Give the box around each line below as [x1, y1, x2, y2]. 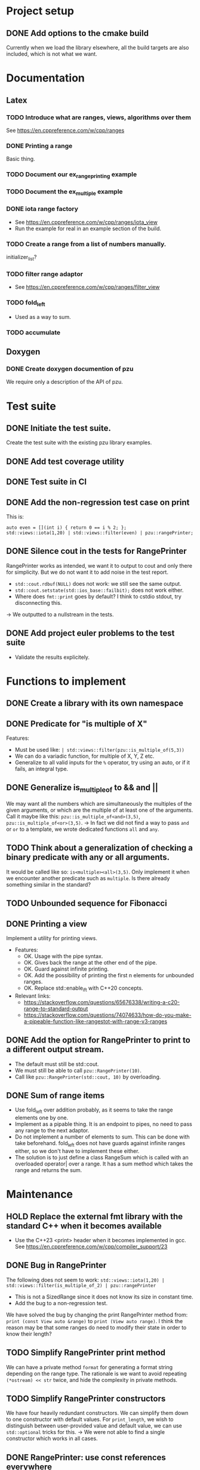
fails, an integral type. [14, 766, 69, 773]
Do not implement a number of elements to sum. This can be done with [14, 1133, 190, 1140]
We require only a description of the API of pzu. [6, 378, 124, 385]
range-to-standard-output [23, 1005, 88, 1012]
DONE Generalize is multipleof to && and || [6, 782, 158, 794]
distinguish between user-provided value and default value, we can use [6, 1422, 182, 1429]
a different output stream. [6, 1044, 104, 1055]
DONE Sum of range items [6, 1091, 105, 1101]
